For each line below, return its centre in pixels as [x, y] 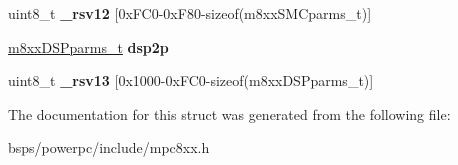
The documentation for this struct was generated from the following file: [229, 113]
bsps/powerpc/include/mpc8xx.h [109, 147]
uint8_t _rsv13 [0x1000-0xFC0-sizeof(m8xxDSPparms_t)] [191, 80]
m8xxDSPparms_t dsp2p [88, 46]
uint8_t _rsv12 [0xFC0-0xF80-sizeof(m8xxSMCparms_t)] [190, 13]
